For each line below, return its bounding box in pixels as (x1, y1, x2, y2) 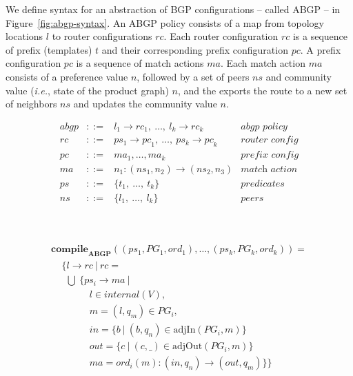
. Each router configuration (163, 29, 279, 43)
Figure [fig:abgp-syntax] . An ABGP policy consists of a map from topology (6, 15, 324, 30)
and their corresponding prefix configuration (101, 42, 288, 56)
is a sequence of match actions (76, 56, 204, 70)
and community (265, 69, 332, 83)
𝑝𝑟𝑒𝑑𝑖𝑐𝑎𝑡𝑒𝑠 (241, 178, 285, 189)
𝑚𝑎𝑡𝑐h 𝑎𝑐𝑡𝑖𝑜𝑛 (241, 164, 298, 174)
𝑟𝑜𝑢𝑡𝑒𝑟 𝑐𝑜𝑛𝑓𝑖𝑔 (241, 135, 299, 145)
